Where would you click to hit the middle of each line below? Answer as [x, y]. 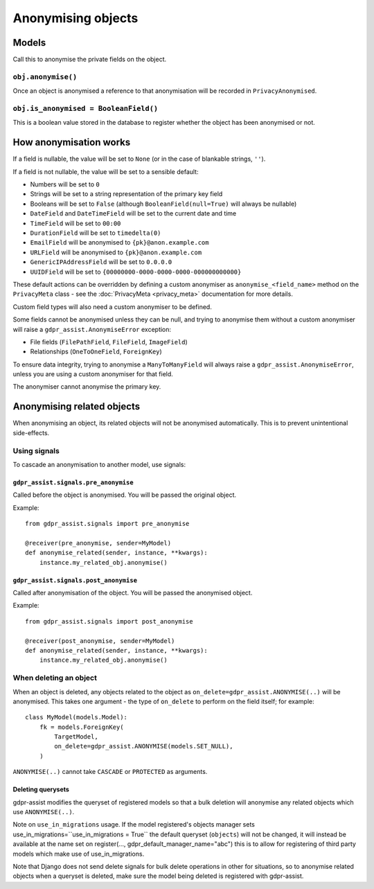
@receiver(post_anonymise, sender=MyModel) [100, 641]
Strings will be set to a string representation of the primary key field [126, 194]
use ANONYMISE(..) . [44, 812]
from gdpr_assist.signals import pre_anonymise [107, 524]
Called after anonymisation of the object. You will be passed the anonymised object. [133, 593]
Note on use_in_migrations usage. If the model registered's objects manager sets [134, 825]
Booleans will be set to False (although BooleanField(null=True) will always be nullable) [163, 204]
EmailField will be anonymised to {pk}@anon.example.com [119, 243]
